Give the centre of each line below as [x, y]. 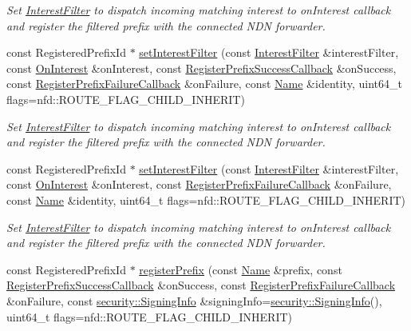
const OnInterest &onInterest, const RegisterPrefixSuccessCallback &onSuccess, [202, 68]
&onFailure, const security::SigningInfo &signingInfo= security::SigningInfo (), [194, 300]
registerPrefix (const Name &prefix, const [241, 269]
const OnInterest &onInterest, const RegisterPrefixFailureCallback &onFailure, [199, 184]
